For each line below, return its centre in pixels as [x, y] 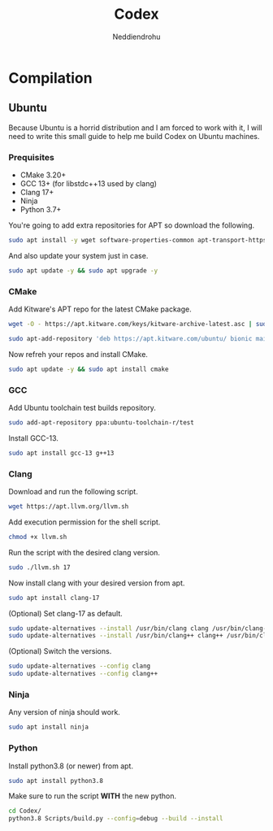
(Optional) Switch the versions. [60, 651]
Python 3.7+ [41, 210]
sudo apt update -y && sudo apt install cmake [89, 369]
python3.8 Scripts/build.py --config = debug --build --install [116, 819]
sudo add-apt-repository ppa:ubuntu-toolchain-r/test [102, 423]
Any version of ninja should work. [64, 712]
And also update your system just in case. [78, 255]
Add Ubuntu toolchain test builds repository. [82, 408]
